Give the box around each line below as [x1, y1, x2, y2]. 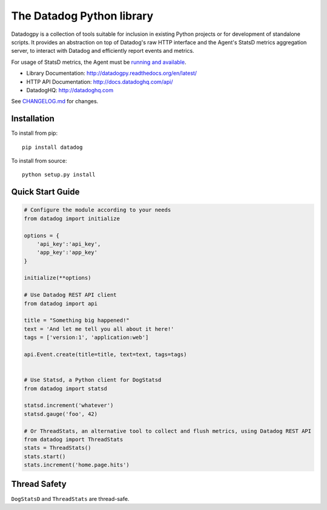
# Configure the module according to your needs [24, 206, 171, 214]
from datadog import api [24, 300, 98, 307]
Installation [11, 114, 54, 124]
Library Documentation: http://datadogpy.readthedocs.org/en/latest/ [26, 70, 197, 77]
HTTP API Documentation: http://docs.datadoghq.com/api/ [26, 78, 173, 85]
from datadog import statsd [24, 385, 107, 392]
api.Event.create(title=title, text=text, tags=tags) [24, 351, 187, 358]
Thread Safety [11, 479, 67, 489]
